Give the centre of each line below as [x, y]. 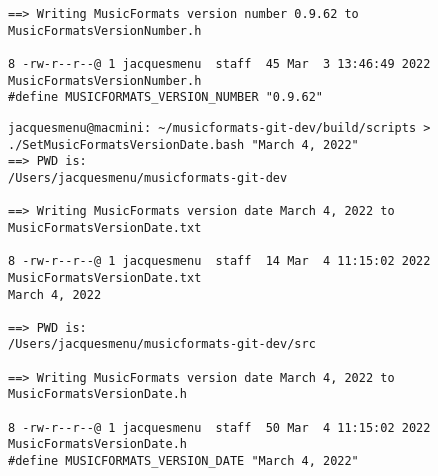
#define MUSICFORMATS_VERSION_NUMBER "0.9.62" [165, 97]
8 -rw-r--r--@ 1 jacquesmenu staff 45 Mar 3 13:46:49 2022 [219, 63]
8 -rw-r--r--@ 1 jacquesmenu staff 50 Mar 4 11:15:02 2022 [219, 427]
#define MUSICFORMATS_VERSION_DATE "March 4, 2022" [183, 461]
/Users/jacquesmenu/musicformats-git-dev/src [162, 344]
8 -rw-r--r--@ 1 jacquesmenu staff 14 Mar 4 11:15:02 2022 [219, 261]
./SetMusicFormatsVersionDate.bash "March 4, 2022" [183, 144]
